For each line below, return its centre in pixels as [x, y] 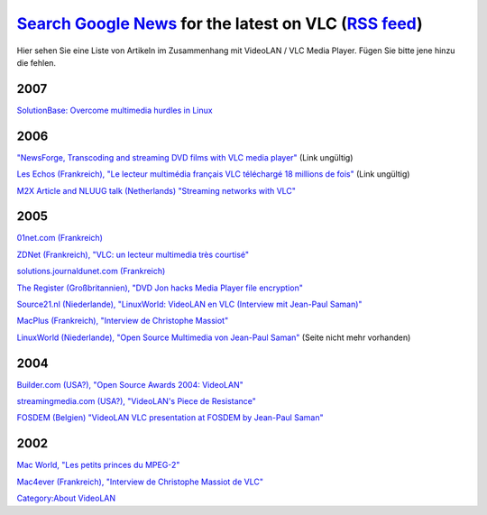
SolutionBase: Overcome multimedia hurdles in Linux [115, 110]
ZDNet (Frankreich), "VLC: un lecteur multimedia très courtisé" [133, 254]
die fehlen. [37, 62]
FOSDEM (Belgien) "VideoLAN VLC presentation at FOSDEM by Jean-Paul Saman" [170, 418]
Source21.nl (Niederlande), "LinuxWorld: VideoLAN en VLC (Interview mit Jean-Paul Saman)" [189, 304]
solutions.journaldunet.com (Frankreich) [91, 271]
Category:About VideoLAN [66, 498]
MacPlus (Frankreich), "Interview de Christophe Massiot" [123, 321]
